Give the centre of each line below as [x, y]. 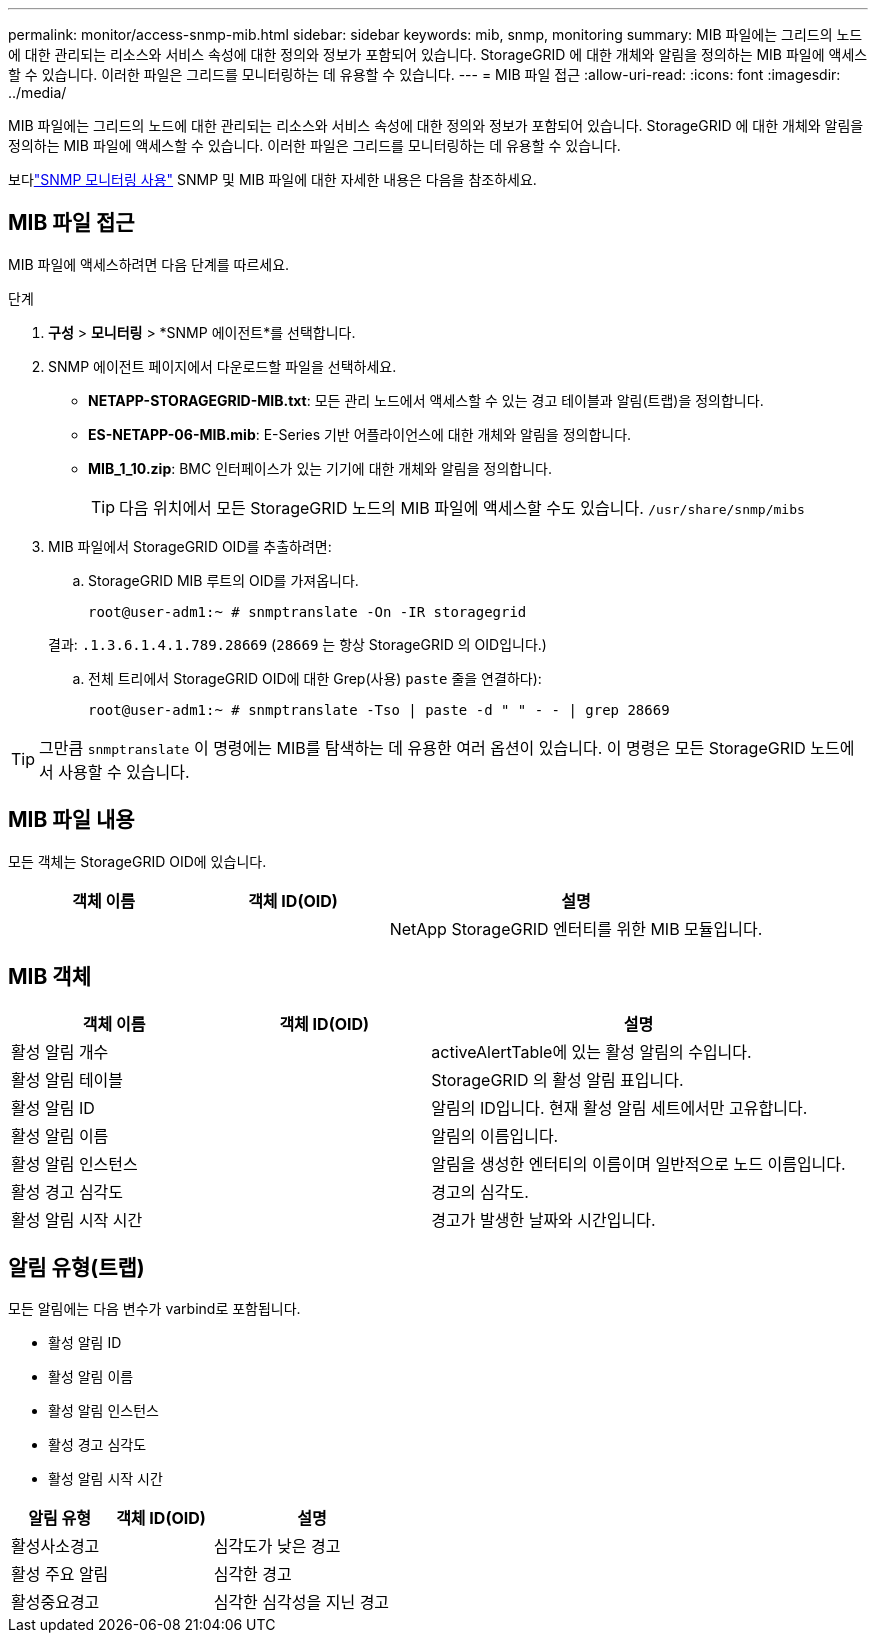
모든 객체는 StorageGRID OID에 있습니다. [137, 861]
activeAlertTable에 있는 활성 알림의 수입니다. [591, 1051]
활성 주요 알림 [60, 1574]
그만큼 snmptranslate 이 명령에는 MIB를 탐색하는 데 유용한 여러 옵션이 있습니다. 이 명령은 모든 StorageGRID [422, 747]
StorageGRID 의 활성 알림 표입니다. [557, 1079]
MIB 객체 [49, 977]
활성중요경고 [55, 1602]
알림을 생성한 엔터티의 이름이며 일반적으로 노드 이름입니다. [638, 1163]
